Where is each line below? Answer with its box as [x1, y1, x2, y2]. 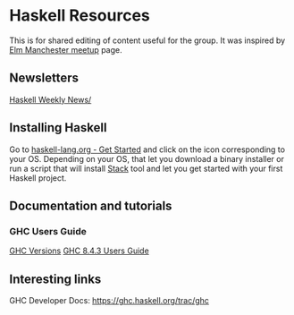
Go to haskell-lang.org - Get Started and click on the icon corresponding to [9, 144, 286, 155]
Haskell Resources [9, 5, 150, 26]
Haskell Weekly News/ [9, 94, 92, 105]
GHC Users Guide [9, 225, 88, 237]
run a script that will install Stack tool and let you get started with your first [9, 163, 283, 174]
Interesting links [9, 271, 102, 286]
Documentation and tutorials [9, 198, 172, 213]
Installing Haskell [9, 120, 107, 135]
